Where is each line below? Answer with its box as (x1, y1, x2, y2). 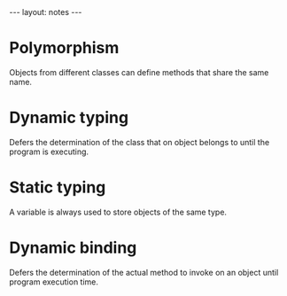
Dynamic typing (9, 108, 129, 128)
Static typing (9, 177, 106, 198)
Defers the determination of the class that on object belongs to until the (9, 136, 270, 147)
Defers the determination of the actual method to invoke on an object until (9, 267, 279, 277)
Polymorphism (9, 38, 120, 58)
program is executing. (9, 146, 89, 157)
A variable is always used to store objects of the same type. (9, 206, 228, 217)
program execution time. (9, 277, 99, 287)
